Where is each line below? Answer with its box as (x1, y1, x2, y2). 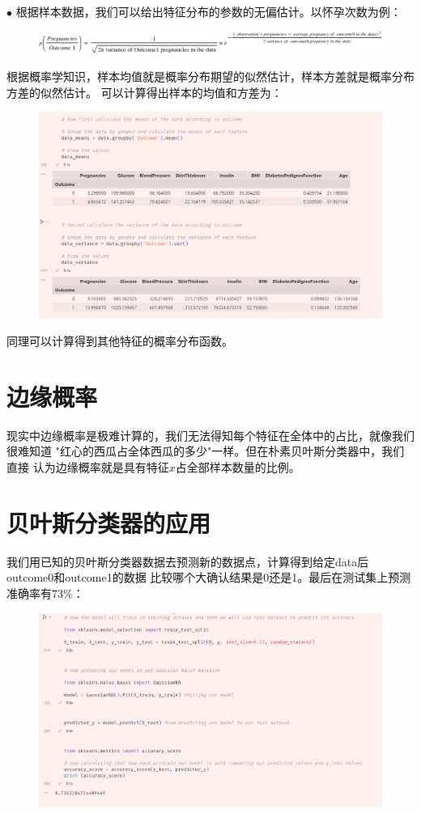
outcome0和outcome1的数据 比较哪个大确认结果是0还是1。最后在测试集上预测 (6, 569, 411, 586)
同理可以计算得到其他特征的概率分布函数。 (6, 332, 233, 349)
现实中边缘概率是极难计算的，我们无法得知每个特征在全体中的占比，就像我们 (6, 426, 415, 443)
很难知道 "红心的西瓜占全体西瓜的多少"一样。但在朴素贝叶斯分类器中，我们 (6, 442, 405, 459)
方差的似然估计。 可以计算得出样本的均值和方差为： (6, 83, 283, 100)
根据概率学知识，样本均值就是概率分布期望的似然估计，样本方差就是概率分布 (6, 67, 415, 84)
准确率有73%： (6, 584, 84, 601)
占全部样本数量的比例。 (175, 459, 300, 476)
